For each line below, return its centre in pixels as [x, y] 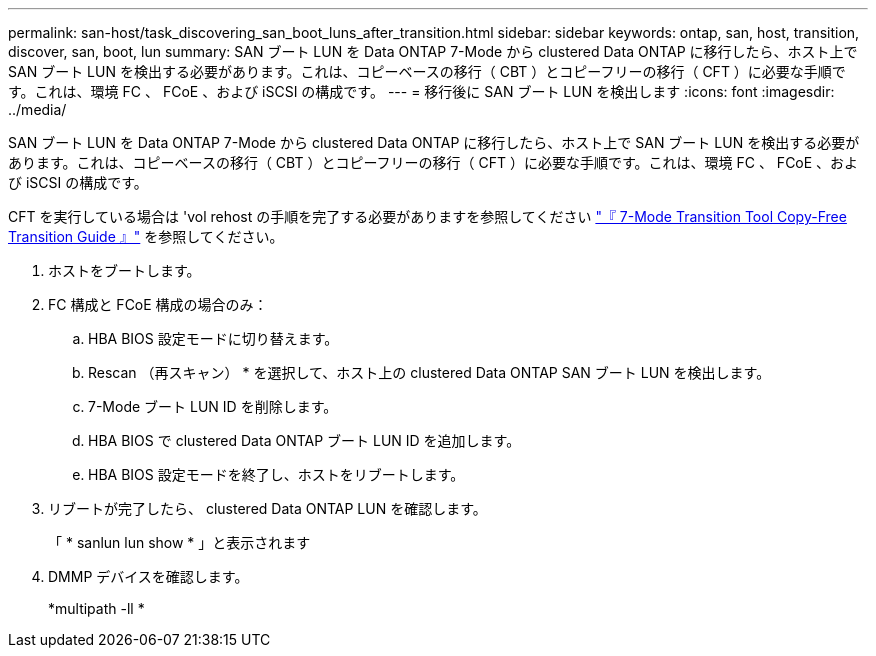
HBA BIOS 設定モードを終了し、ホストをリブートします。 [276, 474]
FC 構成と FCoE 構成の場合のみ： [158, 304]
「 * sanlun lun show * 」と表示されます [179, 542]
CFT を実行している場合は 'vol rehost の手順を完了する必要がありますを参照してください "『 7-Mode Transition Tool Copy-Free [427, 216]
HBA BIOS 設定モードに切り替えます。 [213, 338]
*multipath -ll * [96, 608]
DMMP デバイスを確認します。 [148, 576]
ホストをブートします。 [124, 270]
